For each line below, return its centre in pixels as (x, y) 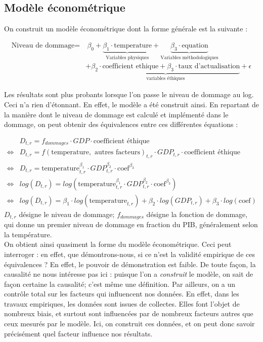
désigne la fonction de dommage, (197, 214)
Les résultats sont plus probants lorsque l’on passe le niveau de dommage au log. (129, 94)
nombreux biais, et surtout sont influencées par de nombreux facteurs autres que (129, 313)
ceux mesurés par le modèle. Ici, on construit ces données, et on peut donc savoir (129, 324)
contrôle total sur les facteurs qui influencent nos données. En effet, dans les (122, 294)
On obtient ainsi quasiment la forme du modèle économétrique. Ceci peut (118, 244)
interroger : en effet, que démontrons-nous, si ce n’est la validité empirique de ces (129, 254)
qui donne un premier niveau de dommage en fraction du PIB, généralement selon (131, 224)
